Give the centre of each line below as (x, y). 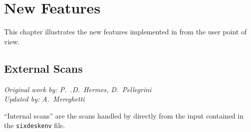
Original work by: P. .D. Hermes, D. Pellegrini (78, 89)
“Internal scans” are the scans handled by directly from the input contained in (124, 115)
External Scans (43, 68)
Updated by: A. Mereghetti (44, 99)
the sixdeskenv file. (35, 125)
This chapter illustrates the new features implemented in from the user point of (125, 32)
